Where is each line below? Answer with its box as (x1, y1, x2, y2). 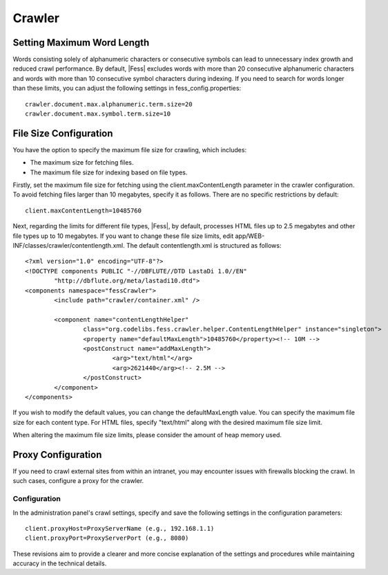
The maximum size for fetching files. (30, 158, 134, 167)
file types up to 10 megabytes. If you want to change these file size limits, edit (12, 232, 234, 240)
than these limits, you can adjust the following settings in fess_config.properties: (12, 84, 242, 93)
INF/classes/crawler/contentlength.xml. (12, 241, 125, 250)
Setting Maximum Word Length (12, 37, 150, 48)
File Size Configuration (12, 127, 113, 139)
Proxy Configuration (12, 448, 102, 460)
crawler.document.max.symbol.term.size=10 (25, 110, 171, 118)
